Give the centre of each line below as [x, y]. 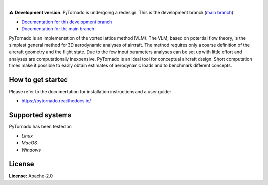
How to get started [38, 80]
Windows [31, 150]
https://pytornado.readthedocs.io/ [56, 101]
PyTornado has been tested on [40, 127]
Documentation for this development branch [67, 22]
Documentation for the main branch [58, 29]
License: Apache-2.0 [31, 176]
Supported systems [40, 115]
